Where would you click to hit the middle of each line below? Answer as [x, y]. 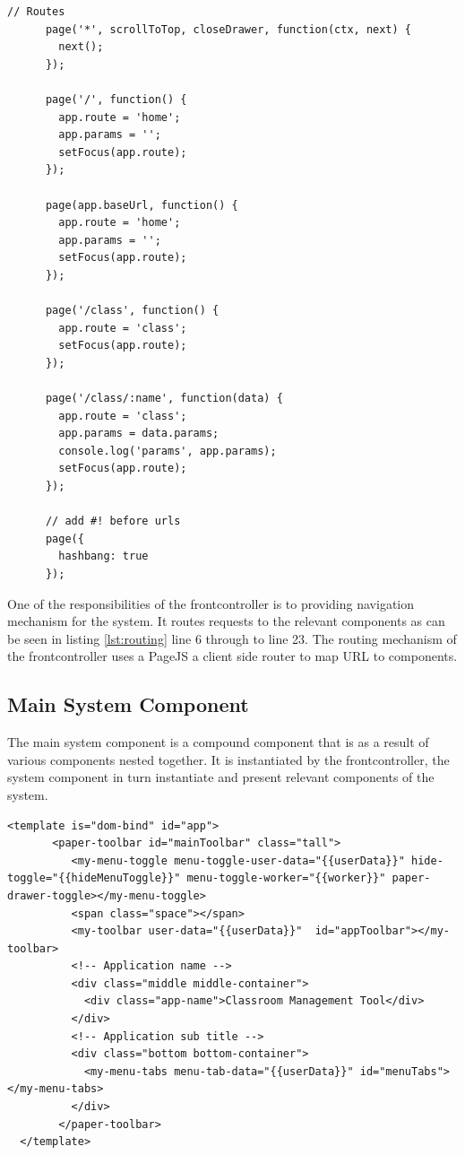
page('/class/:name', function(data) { [164, 399]
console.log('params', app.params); [168, 451]
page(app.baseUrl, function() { [142, 205]
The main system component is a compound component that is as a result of [218, 742]
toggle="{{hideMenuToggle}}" [94, 878]
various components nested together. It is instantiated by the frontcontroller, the [228, 759]
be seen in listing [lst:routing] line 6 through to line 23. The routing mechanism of [232, 638]
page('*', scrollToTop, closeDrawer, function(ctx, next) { [228, 29]
